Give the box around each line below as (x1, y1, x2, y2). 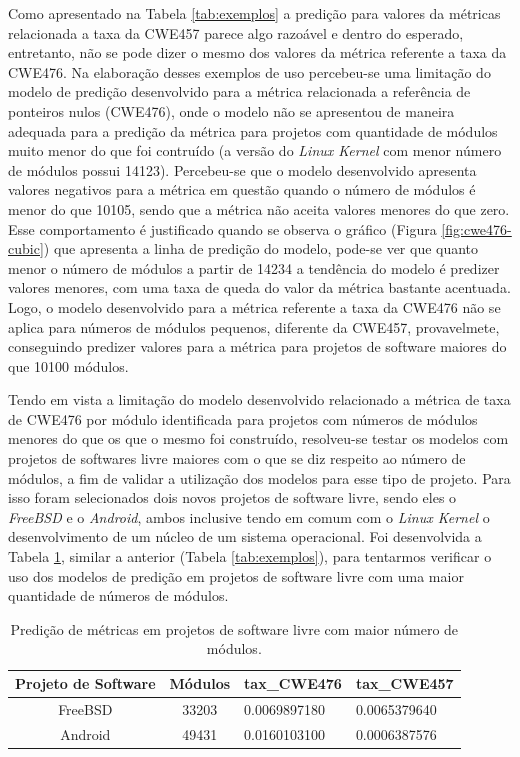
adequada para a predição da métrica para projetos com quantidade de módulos (8, 120, 498, 141)
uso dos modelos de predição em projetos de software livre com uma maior (8, 565, 464, 586)
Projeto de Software (15, 673, 156, 693)
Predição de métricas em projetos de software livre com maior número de (10, 618, 459, 639)
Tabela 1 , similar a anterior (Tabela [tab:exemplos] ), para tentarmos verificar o (8, 546, 492, 567)
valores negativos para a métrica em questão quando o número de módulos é (8, 179, 476, 200)
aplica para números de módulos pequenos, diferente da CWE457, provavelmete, (8, 316, 500, 337)
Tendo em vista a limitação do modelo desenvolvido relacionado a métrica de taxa (8, 389, 511, 410)
